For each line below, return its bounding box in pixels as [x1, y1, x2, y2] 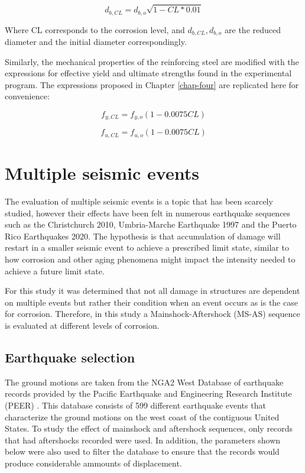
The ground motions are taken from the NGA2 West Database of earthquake [5, 375, 284, 388]
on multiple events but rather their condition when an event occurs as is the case [5, 296, 298, 308]
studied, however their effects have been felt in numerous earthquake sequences [5, 206, 291, 219]
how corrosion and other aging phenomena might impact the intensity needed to [5, 253, 296, 265]
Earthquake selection [5, 348, 135, 366]
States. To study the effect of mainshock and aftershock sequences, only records [5, 422, 293, 435]
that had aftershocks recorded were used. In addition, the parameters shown [5, 433, 281, 446]
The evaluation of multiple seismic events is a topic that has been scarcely [5, 195, 273, 208]
